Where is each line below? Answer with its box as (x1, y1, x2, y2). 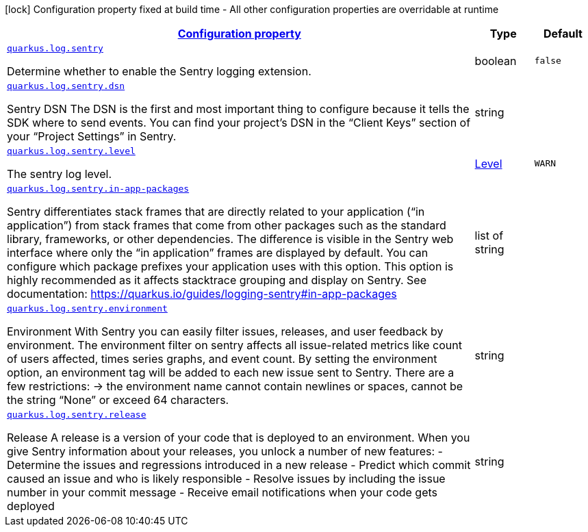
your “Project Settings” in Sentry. (7, 129, 177, 143)
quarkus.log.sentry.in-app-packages (7, 183, 190, 194)
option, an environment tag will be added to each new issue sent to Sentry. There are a (7, 366, 455, 379)
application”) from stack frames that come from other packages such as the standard (7, 218, 446, 232)
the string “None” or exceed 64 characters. (7, 393, 229, 407)
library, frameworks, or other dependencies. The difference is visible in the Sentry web (7, 232, 454, 246)
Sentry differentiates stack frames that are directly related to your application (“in (7, 205, 425, 218)
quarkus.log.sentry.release (7, 409, 146, 420)
